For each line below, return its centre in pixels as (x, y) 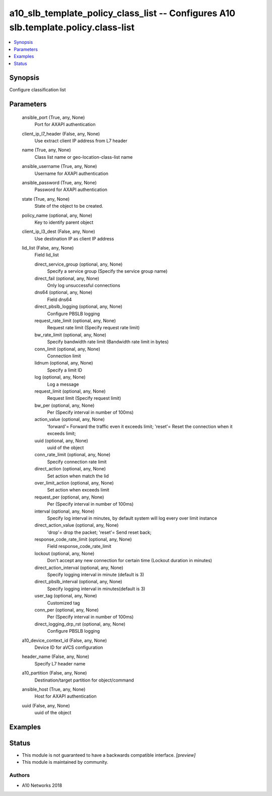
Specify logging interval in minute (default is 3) (96, 575)
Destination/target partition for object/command (84, 680)
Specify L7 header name (60, 663)
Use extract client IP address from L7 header (81, 141)
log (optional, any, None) (60, 377)
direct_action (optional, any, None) (70, 469)
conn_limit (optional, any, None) (67, 349)
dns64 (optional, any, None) (63, 292)
